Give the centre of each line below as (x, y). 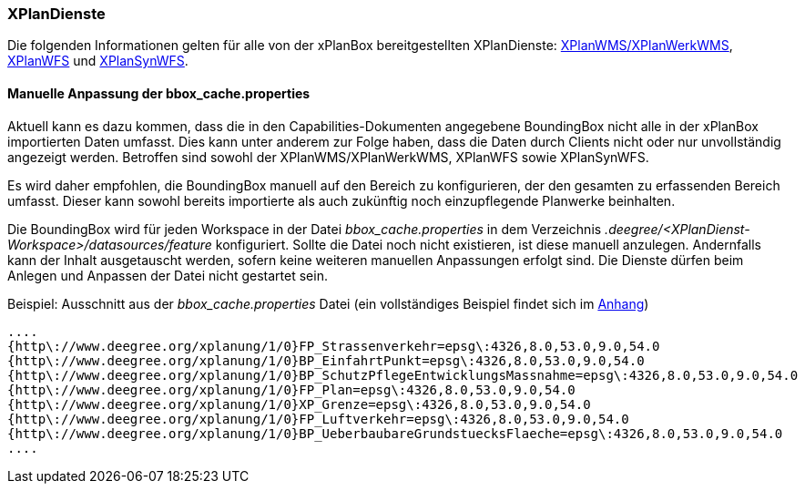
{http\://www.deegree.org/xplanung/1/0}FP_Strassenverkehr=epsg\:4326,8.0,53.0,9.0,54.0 (334, 346)
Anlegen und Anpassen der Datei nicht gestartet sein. (168, 275)
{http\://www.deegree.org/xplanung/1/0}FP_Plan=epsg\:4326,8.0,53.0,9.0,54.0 (291, 389)
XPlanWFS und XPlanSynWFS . (98, 61)
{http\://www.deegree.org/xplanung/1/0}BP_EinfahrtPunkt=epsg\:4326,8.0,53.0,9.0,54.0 (326, 360)
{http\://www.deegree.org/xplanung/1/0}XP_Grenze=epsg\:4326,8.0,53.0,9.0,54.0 (299, 404)
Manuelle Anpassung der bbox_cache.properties (159, 93)
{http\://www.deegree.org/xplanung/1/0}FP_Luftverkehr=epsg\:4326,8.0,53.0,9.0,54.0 (318, 419)
